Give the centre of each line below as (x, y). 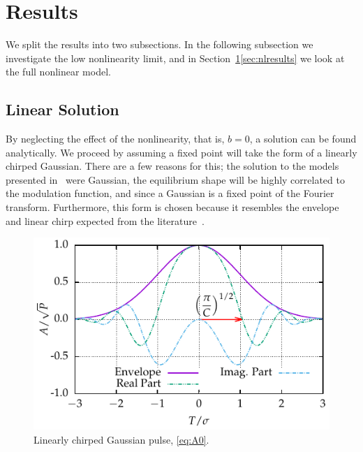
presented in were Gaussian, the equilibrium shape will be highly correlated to (175, 179)
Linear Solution (62, 109)
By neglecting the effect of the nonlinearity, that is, (115, 139)
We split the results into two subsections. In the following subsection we (160, 44)
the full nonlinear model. (58, 72)
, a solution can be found (303, 139)
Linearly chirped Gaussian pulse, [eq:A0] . (121, 439)
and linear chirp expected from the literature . (105, 220)
